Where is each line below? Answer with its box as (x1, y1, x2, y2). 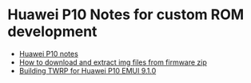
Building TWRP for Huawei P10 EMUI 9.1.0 (18, 65, 157, 75)
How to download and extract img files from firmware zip (18, 57, 207, 67)
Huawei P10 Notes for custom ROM (7, 6, 245, 24)
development (7, 22, 98, 41)
